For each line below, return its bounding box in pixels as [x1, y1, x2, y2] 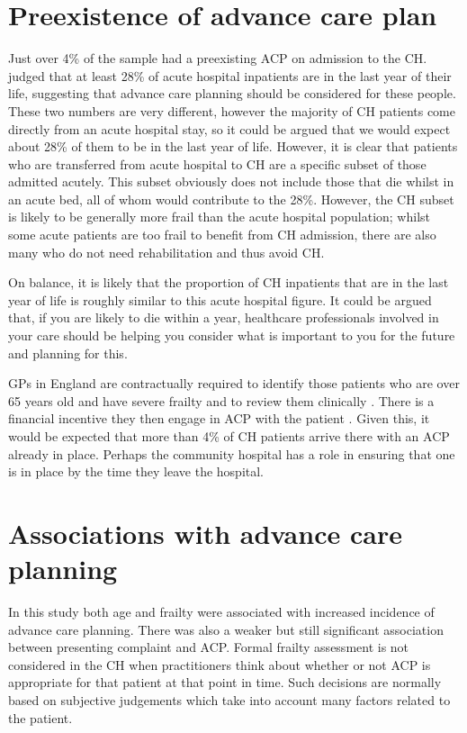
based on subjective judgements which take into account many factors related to [8, 691, 451, 710]
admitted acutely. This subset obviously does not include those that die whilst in [8, 172, 454, 191]
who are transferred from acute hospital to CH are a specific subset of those [8, 154, 427, 173]
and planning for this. [8, 343, 128, 362]
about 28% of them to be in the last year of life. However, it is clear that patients [8, 137, 458, 156]
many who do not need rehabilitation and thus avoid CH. [8, 242, 325, 261]
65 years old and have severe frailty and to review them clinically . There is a [8, 391, 435, 410]
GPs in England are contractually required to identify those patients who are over [8, 374, 460, 393]
